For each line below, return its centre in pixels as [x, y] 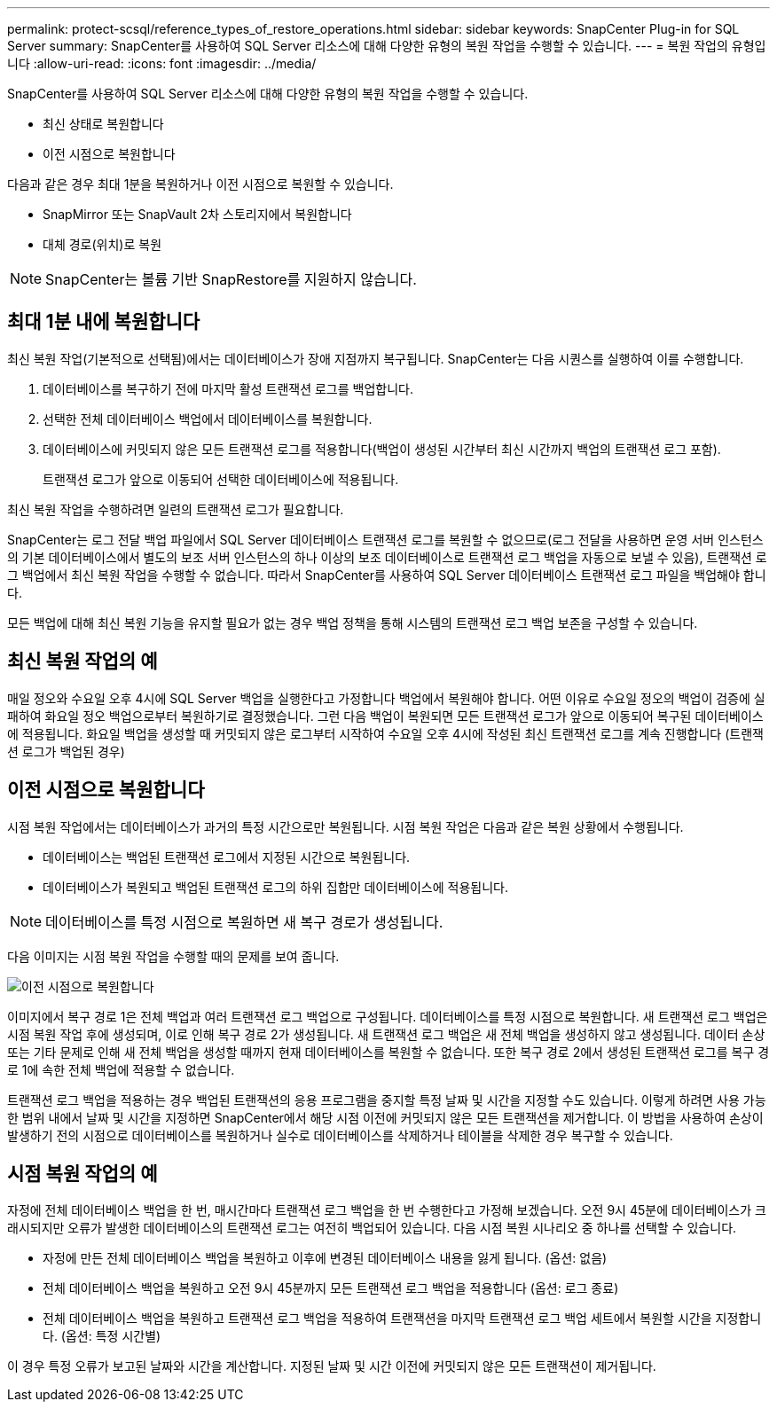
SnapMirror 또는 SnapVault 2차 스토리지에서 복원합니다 [197, 214]
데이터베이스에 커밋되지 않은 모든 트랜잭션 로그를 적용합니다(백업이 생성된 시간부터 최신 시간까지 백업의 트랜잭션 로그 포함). [382, 449]
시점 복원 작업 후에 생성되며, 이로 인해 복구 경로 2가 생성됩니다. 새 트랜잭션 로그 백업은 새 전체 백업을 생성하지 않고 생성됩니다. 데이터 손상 [386, 1034]
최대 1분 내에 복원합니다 [104, 322]
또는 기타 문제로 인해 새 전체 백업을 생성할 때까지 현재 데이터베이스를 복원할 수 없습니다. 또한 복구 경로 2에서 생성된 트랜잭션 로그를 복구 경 [388, 1052]
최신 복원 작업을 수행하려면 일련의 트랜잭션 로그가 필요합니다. [176, 509]
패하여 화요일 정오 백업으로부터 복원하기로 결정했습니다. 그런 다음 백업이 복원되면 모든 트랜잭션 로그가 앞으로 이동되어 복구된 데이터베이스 [385, 716]
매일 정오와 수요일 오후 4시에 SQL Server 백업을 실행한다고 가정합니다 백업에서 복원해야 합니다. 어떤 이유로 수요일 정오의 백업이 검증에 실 [386, 698]
